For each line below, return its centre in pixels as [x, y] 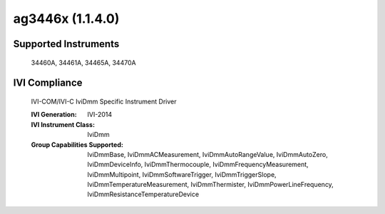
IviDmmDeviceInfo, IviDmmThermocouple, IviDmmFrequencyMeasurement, [198, 165]
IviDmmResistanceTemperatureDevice [143, 194]
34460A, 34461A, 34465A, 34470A [83, 62]
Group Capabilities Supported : [77, 144]
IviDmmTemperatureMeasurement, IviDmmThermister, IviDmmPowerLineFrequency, [211, 185]
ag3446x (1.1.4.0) [66, 19]
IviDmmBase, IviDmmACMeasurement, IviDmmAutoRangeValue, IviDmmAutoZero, [207, 154]
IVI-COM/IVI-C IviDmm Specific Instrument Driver [104, 101]
